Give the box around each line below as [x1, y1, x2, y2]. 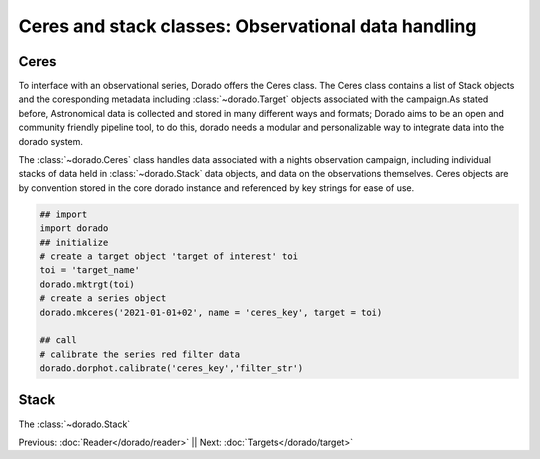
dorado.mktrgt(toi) [39, 278, 135, 290]
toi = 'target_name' [39, 265, 140, 276]
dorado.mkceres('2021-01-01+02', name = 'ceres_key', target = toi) [39, 306, 383, 318]
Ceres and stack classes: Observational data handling [18, 15, 477, 37]
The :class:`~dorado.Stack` [18, 418, 131, 430]
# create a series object [39, 293, 167, 304]
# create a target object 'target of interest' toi [39, 250, 299, 262]
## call [39, 335, 77, 346]
